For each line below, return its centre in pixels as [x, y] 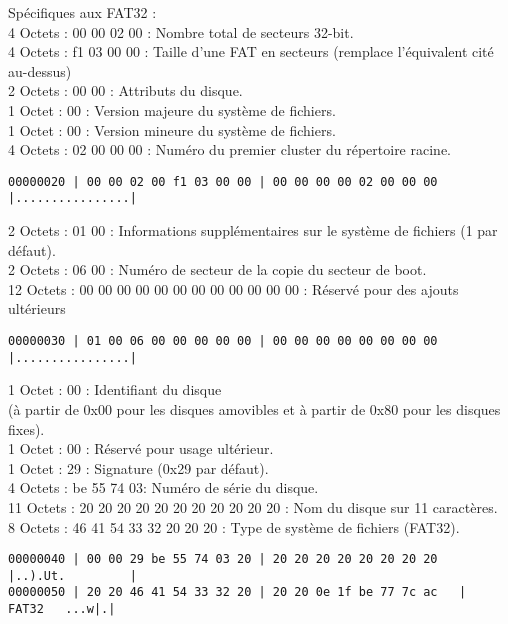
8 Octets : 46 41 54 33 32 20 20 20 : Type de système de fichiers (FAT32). [234, 526]
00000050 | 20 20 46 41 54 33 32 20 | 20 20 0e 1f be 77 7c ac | [237, 592]
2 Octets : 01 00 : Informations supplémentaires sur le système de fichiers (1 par [253, 230]
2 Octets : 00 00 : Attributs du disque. [125, 90]
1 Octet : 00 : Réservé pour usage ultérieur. [141, 448]
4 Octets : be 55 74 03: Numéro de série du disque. [163, 487]
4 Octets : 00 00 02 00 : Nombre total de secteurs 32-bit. [181, 31]
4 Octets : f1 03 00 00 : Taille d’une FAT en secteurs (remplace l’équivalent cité [251, 51]
